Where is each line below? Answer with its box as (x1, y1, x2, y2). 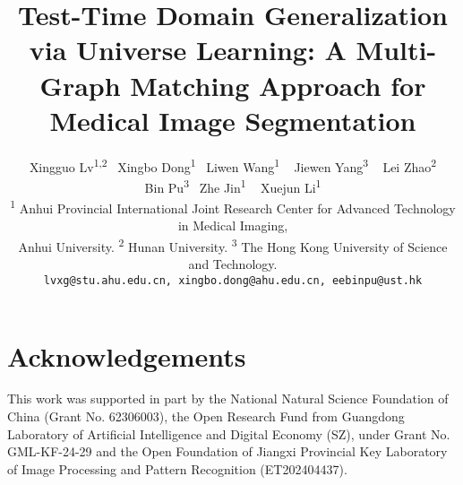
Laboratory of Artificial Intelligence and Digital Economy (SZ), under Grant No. (7, 424, 450, 443)
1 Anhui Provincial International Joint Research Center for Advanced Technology (10, 196, 456, 217)
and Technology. (188, 255, 278, 273)
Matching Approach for (130, 66, 426, 103)
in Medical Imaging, (177, 216, 288, 235)
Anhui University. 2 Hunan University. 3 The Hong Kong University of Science (18, 235, 448, 255)
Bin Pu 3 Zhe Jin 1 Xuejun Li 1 (144, 175, 322, 196)
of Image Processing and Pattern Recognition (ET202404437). (7, 459, 347, 478)
